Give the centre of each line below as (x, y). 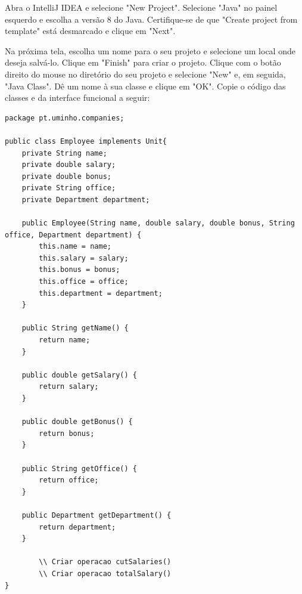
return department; (77, 527)
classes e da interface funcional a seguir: (77, 98)
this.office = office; (84, 282)
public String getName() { (75, 328)
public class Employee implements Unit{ (86, 141)
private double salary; (69, 165)
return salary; (69, 387)
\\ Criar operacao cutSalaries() (105, 562)
